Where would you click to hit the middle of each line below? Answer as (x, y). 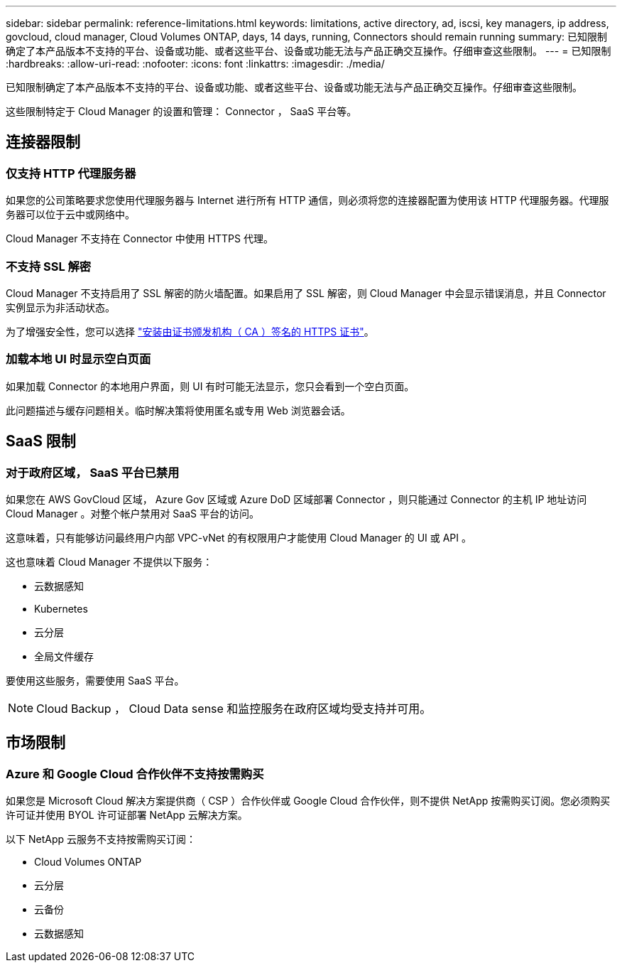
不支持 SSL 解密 (49, 266)
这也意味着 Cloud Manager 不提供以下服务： (109, 561)
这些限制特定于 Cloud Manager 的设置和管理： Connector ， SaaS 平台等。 (181, 111)
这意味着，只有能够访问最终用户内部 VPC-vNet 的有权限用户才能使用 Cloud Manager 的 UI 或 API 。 (239, 537)
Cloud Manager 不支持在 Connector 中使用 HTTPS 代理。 (140, 239)
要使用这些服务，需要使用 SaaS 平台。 (95, 680)
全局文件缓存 (64, 656)
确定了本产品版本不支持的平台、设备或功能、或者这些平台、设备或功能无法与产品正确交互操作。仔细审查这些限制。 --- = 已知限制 (309, 51)
